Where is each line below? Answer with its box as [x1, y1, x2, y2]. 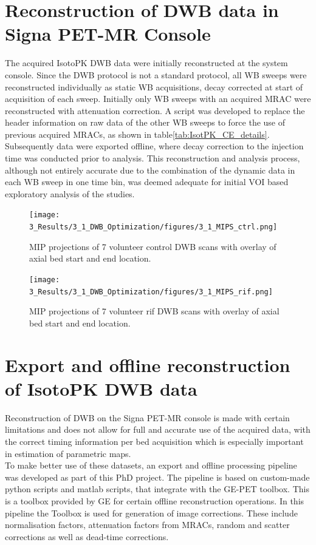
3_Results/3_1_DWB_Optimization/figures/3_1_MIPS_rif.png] [29, 287, 273, 296]
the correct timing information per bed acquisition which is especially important [5, 435, 304, 447]
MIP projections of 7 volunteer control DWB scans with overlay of [29, 240, 276, 252]
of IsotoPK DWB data [5, 376, 197, 401]
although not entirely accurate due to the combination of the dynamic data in [5, 163, 295, 176]
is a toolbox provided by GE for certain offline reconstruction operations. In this [5, 494, 304, 507]
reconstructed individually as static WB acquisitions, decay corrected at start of [5, 80, 303, 93]
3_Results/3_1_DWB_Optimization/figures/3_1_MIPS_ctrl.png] [29, 223, 278, 232]
